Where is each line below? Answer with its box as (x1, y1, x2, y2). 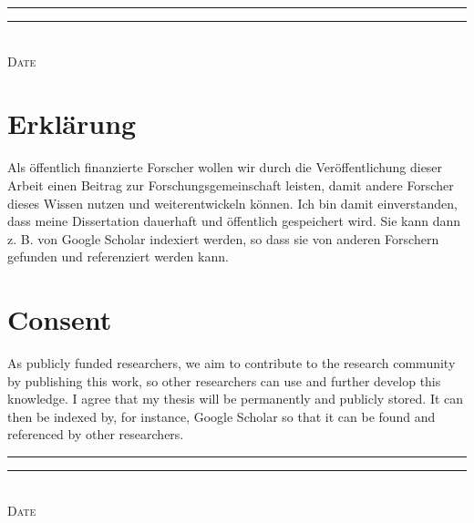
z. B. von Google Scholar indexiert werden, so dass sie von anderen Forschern (7, 229, 439, 248)
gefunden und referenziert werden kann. (7, 247, 229, 266)
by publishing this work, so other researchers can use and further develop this (7, 371, 441, 390)
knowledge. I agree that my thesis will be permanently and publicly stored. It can (7, 389, 464, 408)
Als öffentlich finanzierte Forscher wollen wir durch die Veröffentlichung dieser (7, 158, 443, 177)
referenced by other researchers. (7, 425, 184, 444)
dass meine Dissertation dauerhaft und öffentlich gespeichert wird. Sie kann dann (7, 211, 460, 231)
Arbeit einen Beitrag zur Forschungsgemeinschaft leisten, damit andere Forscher (7, 175, 454, 194)
